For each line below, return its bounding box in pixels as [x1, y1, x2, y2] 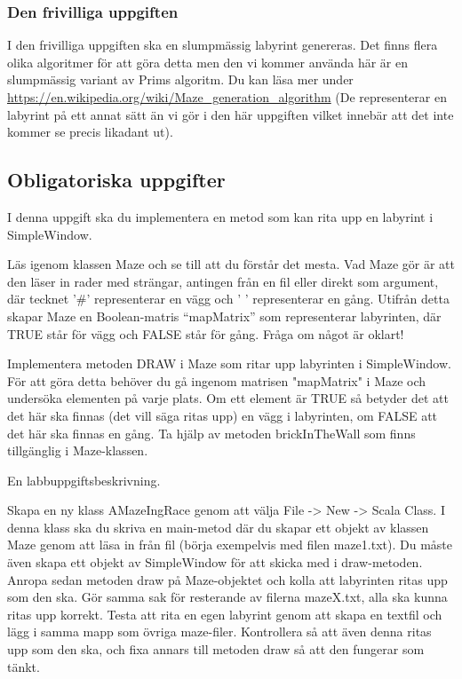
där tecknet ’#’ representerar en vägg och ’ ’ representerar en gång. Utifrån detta [7, 289, 450, 308]
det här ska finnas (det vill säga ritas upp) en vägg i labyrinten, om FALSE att [7, 406, 438, 424]
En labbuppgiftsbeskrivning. [7, 470, 161, 489]
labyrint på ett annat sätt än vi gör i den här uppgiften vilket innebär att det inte [7, 105, 454, 123]
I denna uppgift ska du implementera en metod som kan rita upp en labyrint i [7, 207, 434, 225]
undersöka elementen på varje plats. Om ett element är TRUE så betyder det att [7, 389, 449, 407]
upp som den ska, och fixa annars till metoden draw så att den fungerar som [7, 640, 425, 659]
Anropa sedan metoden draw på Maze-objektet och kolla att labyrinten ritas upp [7, 570, 448, 588]
